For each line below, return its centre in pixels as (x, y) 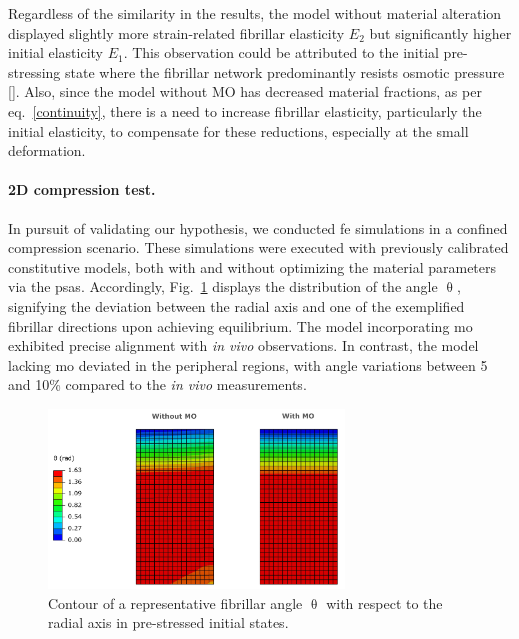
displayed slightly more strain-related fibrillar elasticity (176, 32)
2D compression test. (82, 189)
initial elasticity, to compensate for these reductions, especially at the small (238, 130)
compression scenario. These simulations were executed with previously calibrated (258, 247)
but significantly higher (440, 32)
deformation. (47, 150)
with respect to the (384, 602)
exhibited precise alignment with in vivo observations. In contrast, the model (243, 345)
